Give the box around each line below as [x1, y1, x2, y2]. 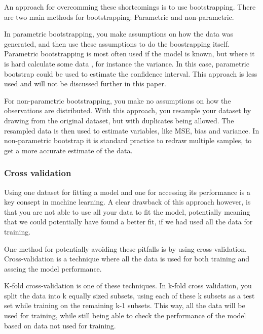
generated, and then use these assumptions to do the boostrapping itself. [4, 38, 230, 49]
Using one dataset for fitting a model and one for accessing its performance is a [4, 186, 250, 197]
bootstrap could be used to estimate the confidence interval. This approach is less [4, 68, 257, 79]
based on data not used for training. [4, 320, 116, 330]
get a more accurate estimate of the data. [4, 145, 133, 155]
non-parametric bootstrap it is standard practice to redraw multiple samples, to [4, 135, 252, 146]
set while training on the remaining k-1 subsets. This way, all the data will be [4, 300, 245, 311]
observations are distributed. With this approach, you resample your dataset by [4, 105, 251, 116]
